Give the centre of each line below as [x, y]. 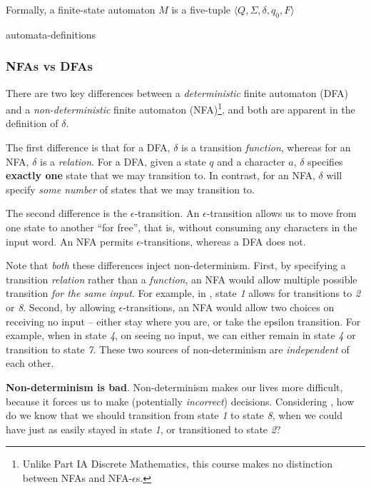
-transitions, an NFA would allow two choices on [229, 307]
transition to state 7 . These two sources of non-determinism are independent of [178, 349]
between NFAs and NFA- [77, 477]
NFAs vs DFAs [49, 66]
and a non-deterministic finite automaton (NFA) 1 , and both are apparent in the [181, 108]
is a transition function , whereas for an [266, 147]
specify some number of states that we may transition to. [130, 189]
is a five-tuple [201, 9]
